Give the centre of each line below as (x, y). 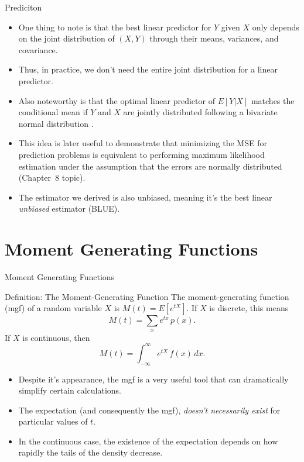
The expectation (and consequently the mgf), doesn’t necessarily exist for (149, 410)
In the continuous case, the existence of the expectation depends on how (148, 441)
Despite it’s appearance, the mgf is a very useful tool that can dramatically (153, 379)
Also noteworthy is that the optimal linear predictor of (117, 100)
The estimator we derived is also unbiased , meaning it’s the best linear (145, 197)
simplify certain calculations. (70, 390)
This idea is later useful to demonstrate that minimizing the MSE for (143, 143)
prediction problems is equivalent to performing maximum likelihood (141, 154)
